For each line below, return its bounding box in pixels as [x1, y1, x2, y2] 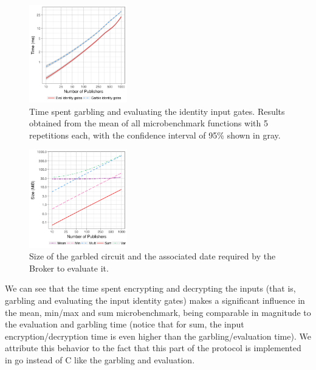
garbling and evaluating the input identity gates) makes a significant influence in [5, 293, 305, 306]
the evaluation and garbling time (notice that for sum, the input [5, 318, 244, 331]
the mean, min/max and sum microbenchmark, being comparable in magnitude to [5, 306, 311, 318]
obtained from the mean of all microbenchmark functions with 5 [29, 117, 268, 129]
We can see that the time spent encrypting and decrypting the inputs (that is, [5, 282, 296, 295]
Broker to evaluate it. [29, 261, 109, 274]
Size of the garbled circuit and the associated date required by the [29, 250, 276, 262]
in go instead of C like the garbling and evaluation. [5, 353, 195, 366]
